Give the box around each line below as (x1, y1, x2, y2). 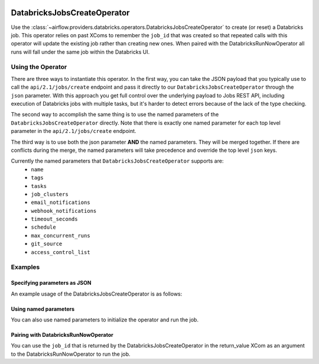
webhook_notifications (31, 207, 97, 214)
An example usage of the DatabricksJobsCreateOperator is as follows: (11, 290, 183, 297)
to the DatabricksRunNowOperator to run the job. (11, 350, 131, 357)
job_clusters (31, 191, 69, 197)
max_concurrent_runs (31, 232, 91, 239)
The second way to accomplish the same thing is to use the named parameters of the (11, 111, 219, 118)
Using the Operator (11, 63, 67, 71)
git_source (31, 240, 63, 248)
